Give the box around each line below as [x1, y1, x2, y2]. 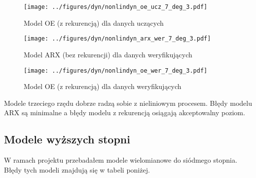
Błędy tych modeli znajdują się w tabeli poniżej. [4, 164, 150, 175]
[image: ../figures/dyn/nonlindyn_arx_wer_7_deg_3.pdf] [24, 35, 211, 43]
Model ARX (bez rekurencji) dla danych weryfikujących [24, 49, 192, 59]
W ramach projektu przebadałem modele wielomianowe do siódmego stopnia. [4, 155, 237, 165]
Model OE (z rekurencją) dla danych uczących [24, 17, 164, 28]
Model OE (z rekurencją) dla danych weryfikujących [24, 81, 182, 91]
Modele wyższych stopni [4, 132, 130, 147]
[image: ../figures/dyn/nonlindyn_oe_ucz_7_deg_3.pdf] [24, 3, 208, 10]
